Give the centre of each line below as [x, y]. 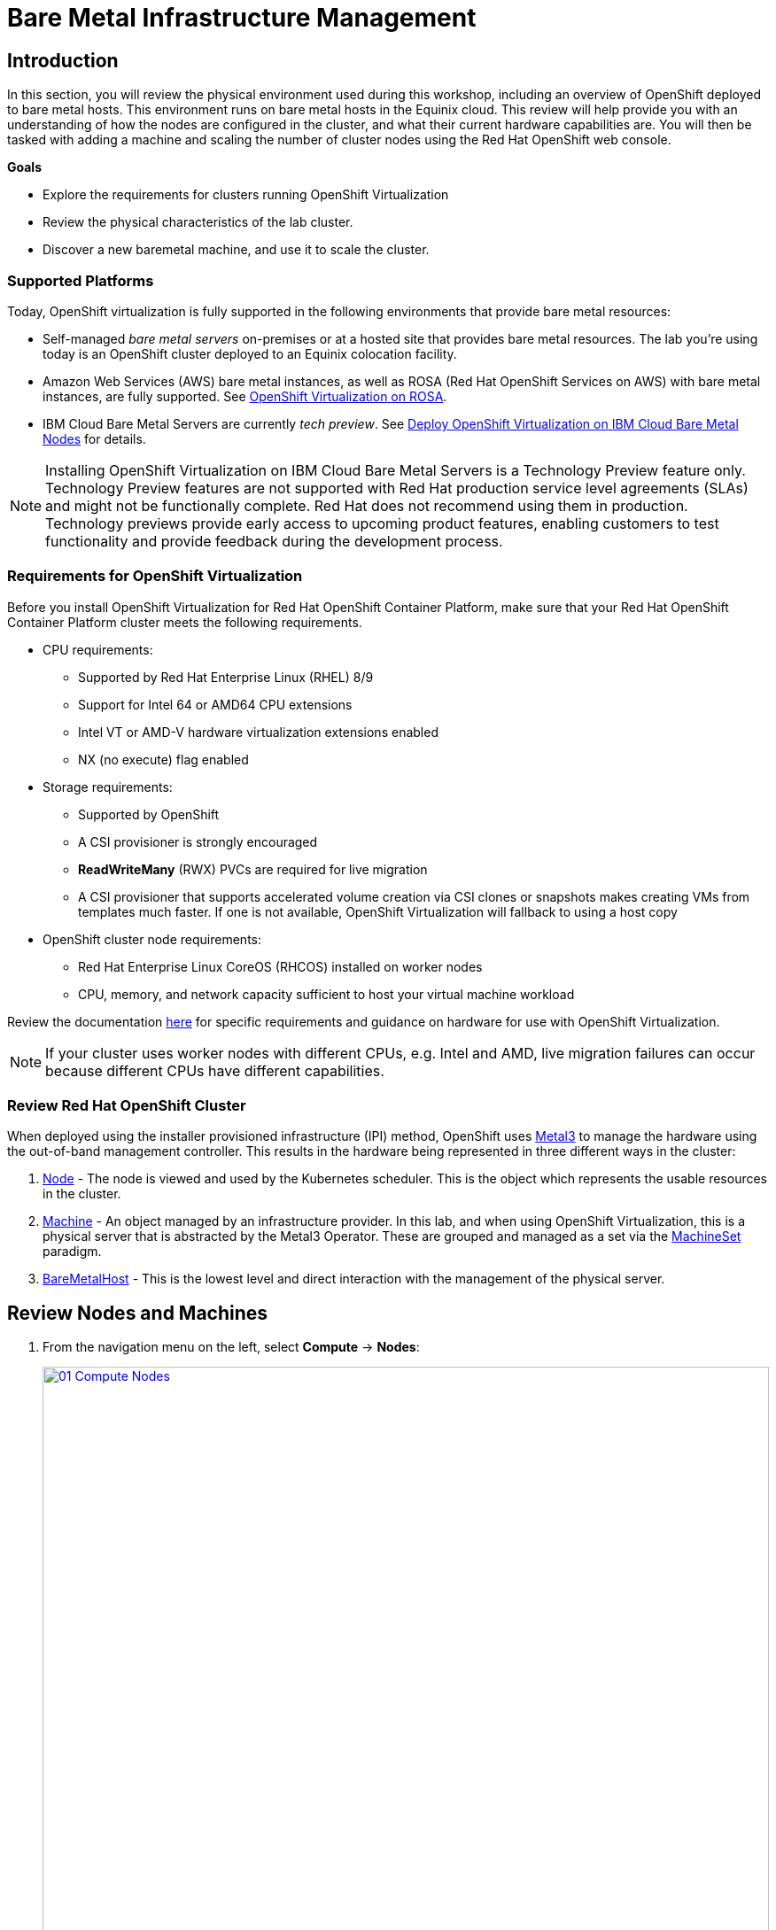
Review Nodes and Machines [138, 1313]
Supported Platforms [81, 280]
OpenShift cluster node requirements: [152, 939]
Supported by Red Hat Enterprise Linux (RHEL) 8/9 [226, 677]
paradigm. [72, 1252]
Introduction [63, 60]
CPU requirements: [98, 649]
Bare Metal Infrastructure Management [242, 18]
